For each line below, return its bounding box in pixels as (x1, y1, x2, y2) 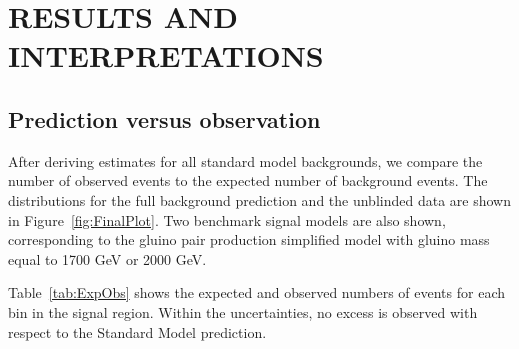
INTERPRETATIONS (8, 35, 324, 76)
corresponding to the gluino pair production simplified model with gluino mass (8, 229, 490, 250)
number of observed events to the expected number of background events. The (8, 170, 488, 191)
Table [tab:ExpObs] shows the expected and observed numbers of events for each (8, 282, 505, 303)
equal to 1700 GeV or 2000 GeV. (8, 248, 207, 269)
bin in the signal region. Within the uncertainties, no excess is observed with (8, 301, 478, 322)
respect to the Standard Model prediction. (8, 321, 267, 342)
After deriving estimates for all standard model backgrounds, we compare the (8, 150, 483, 171)
